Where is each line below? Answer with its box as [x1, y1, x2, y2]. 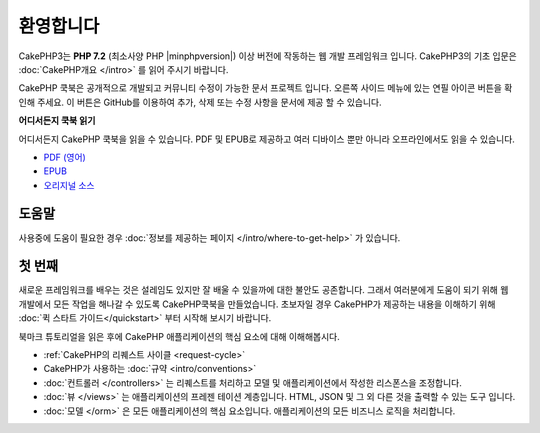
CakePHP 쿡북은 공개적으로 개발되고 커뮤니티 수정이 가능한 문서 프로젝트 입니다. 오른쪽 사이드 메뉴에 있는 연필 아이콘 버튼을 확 [18, 82, 513, 94]
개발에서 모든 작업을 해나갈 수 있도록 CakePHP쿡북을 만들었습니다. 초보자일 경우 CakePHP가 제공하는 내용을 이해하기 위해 [18, 298, 496, 310]
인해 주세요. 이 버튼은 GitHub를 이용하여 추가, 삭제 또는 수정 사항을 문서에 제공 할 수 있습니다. [18, 96, 382, 108]
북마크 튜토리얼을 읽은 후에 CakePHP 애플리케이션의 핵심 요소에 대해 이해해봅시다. [18, 330, 340, 342]
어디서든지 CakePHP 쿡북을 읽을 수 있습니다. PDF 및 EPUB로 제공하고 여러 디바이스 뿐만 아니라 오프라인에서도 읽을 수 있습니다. [18, 133, 515, 145]
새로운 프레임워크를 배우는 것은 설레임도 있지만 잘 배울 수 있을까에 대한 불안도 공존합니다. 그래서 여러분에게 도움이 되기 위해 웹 [18, 284, 509, 296]
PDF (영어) [43, 151, 87, 163]
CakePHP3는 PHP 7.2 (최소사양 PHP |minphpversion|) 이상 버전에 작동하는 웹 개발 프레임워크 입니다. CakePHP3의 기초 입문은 [18, 50, 517, 62]
